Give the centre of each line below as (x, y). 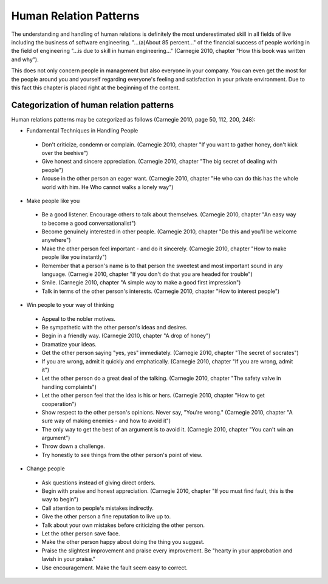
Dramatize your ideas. (69, 344)
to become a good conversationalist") (89, 223)
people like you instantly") (74, 257)
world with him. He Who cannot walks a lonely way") (108, 187)
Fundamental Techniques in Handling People (82, 131)
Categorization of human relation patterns (93, 105)
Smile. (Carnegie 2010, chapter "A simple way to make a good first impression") (141, 283)
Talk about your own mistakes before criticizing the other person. (123, 525)
